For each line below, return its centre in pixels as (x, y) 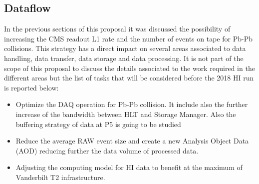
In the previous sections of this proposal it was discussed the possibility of (117, 29)
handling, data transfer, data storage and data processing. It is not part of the (124, 58)
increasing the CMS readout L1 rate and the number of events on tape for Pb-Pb (128, 38)
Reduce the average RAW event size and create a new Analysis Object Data (132, 141)
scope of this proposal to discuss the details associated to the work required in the (129, 68)
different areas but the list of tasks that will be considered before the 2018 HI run (129, 78)
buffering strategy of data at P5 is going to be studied (98, 124)
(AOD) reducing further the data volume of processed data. (107, 150)
